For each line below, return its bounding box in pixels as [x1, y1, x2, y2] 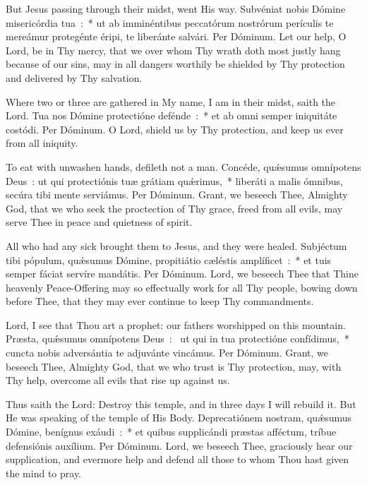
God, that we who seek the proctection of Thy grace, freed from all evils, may [6, 200, 343, 215]
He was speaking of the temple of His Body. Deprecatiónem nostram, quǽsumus [6, 410, 352, 425]
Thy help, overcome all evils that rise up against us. [6, 373, 230, 388]
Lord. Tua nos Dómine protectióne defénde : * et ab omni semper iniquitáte [6, 108, 337, 123]
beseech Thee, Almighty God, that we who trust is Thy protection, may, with [6, 359, 342, 373]
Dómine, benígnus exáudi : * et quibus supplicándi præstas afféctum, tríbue [6, 424, 337, 439]
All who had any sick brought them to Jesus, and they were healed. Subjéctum [6, 238, 347, 253]
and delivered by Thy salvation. [6, 70, 143, 85]
